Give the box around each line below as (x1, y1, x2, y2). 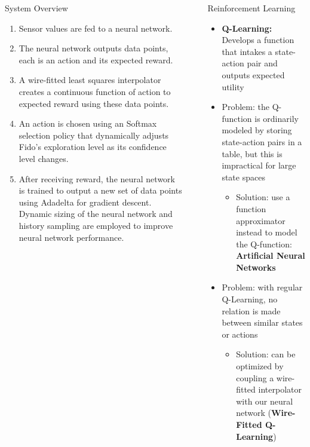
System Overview (5, 2, 68, 14)
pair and (247, 57, 278, 69)
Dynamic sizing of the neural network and (19, 207, 173, 220)
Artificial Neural (236, 249, 305, 262)
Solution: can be (236, 348, 296, 360)
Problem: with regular (222, 281, 303, 293)
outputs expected (222, 68, 285, 81)
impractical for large (222, 159, 296, 172)
